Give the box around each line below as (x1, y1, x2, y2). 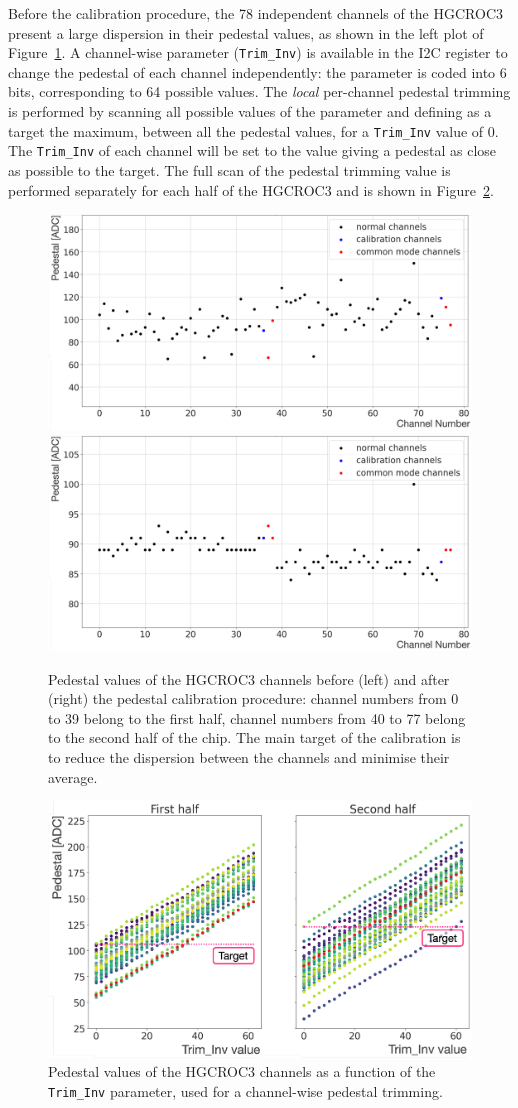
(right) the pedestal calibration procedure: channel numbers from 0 (48, 688, 459, 709)
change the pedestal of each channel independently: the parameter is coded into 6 (8, 61, 507, 82)
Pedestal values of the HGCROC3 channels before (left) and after (48, 668, 450, 689)
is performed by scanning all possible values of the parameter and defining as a (8, 101, 492, 122)
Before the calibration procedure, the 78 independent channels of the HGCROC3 (8, 3, 504, 23)
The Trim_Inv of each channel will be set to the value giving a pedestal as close (8, 140, 497, 161)
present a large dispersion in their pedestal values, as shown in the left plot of (8, 22, 484, 43)
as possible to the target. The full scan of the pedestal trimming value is (8, 159, 451, 180)
